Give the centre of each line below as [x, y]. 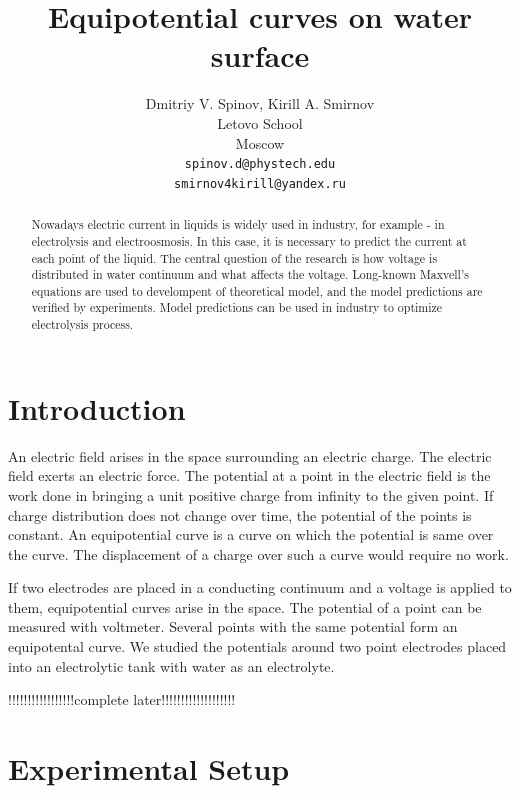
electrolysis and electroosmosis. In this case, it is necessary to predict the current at [249, 240]
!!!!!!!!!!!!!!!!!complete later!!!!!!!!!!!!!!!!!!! [122, 699]
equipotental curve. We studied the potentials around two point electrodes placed [257, 646]
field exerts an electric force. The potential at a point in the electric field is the [249, 475]
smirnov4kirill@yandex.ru [260, 183]
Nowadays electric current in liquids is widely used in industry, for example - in [238, 224]
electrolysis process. [82, 324]
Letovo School [260, 122]
